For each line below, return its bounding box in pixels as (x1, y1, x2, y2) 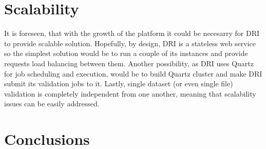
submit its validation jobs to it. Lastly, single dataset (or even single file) (4, 78, 233, 89)
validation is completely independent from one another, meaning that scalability (4, 88, 256, 99)
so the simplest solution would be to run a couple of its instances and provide (4, 48, 248, 59)
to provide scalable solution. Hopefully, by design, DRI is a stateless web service (4, 38, 256, 48)
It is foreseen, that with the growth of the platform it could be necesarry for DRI (4, 28, 260, 39)
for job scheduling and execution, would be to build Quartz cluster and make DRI (4, 68, 262, 79)
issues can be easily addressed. (4, 98, 100, 109)
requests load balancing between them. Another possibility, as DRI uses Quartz (4, 58, 254, 68)
